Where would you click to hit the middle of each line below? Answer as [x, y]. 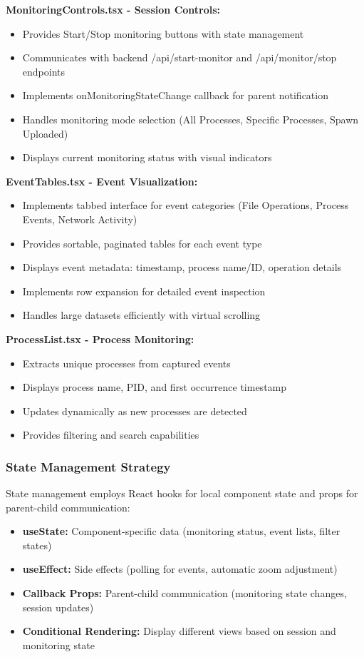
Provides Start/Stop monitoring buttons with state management [163, 33]
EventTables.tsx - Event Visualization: [102, 181]
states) [37, 545]
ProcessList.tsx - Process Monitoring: [100, 338]
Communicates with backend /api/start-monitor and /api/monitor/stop [180, 57]
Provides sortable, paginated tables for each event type [142, 243]
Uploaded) [45, 133]
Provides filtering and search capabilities [111, 435]
